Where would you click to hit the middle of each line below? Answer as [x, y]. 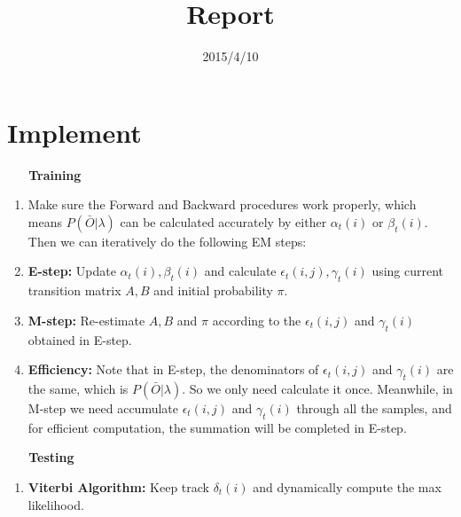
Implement [74, 132]
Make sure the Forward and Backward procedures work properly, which [222, 204]
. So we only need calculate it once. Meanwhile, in [317, 389]
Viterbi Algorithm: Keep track [118, 487]
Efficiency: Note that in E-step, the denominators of [173, 369]
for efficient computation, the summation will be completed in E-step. [217, 427]
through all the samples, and [374, 408]
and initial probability [213, 290]
